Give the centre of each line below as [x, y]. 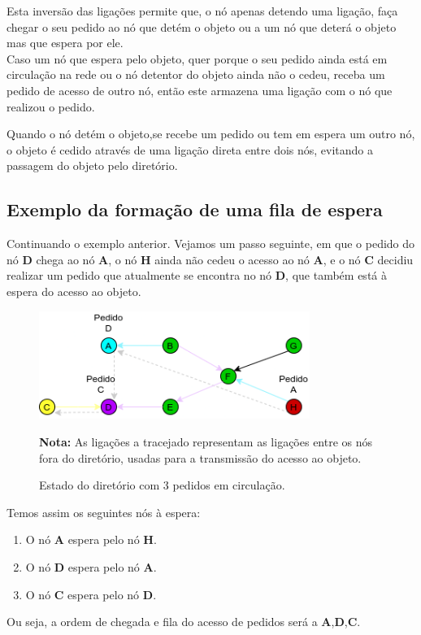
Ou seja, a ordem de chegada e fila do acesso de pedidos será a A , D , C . [184, 622]
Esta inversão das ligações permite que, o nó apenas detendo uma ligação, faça [202, 11]
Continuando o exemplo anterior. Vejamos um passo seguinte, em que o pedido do [211, 244]
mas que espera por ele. [65, 43]
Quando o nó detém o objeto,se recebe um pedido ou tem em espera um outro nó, [211, 134]
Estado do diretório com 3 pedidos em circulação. [162, 485]
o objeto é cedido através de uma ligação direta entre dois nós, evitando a [190, 149]
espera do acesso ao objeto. [74, 291]
